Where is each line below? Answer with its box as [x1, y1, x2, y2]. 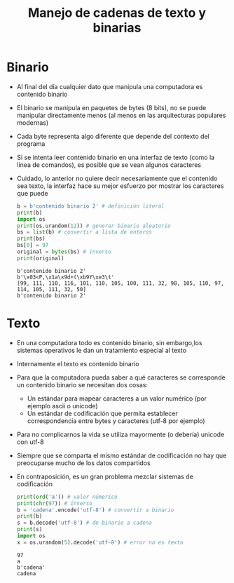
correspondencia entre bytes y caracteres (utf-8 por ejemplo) [27, 416, 205, 425]
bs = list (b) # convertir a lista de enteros [16, 229, 152, 236]
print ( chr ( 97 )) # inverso [16, 500, 92, 507]
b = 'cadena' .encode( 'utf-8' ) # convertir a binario [16, 507, 174, 514]
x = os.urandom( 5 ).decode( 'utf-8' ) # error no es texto [16, 539, 184, 546]
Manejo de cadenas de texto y [27, 5, 207, 21]
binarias [92, 20, 142, 36]
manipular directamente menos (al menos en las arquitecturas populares [16, 111, 226, 119]
